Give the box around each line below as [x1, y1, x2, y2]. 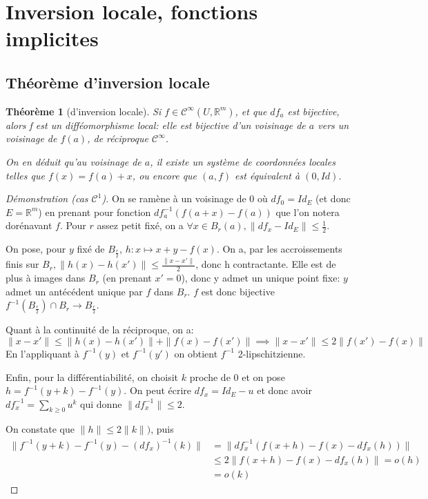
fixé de [77, 242, 105, 256]
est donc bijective [201, 284, 275, 298]
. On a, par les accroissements [216, 242, 342, 256]
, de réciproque [87, 131, 148, 146]
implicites [6, 24, 99, 52]
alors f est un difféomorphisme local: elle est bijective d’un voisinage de [6, 117, 306, 132]
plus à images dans [6, 271, 86, 285]
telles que [6, 168, 45, 182]
